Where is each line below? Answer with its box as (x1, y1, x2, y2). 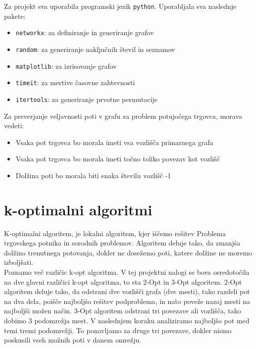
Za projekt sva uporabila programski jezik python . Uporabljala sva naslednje (4, 1, 237, 11)
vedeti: (4, 120, 24, 131)
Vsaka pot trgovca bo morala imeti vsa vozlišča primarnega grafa (15, 137, 213, 147)
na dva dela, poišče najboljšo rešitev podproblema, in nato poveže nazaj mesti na (4, 296, 251, 306)
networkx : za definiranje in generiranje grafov (15, 27, 154, 38)
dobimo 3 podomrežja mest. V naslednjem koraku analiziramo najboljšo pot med (4, 315, 250, 325)
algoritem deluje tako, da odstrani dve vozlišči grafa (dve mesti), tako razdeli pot (4, 286, 250, 297)
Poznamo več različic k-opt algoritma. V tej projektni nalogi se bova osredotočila (4, 267, 250, 277)
